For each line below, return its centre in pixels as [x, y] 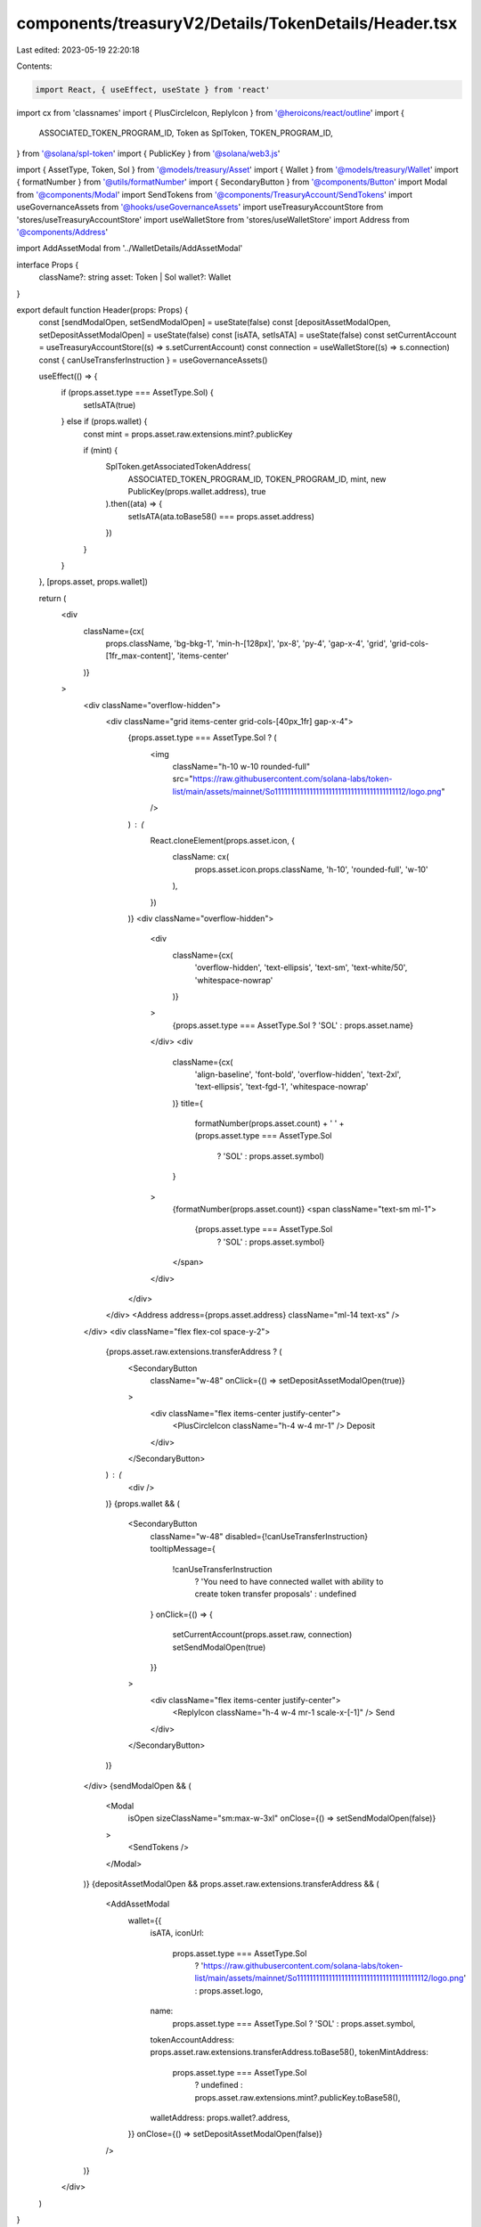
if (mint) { [101, 450]
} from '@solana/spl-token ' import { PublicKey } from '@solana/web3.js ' [148, 153]
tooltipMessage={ [183, 1549]
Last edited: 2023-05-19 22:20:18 [78, 50]
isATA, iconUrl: [177, 1933]
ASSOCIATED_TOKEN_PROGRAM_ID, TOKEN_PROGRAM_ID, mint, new [257, 479]
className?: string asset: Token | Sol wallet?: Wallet [135, 277]
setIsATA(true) [110, 404]
